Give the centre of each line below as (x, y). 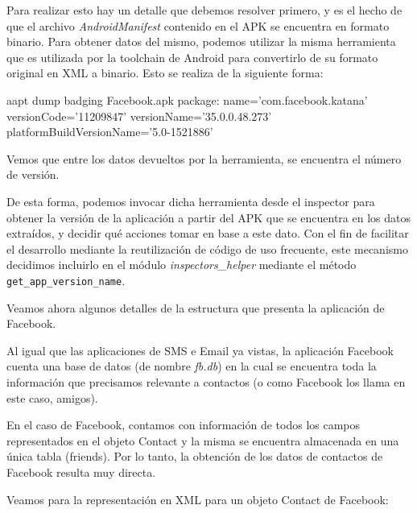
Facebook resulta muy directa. (81, 472)
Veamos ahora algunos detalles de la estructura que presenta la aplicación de (196, 307)
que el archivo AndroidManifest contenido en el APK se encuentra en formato (198, 25)
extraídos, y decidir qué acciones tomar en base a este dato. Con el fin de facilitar (208, 233)
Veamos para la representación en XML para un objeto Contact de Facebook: (198, 499)
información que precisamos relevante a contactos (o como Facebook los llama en (206, 381)
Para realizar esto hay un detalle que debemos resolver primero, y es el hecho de (204, 10)
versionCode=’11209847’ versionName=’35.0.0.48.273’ (139, 116)
